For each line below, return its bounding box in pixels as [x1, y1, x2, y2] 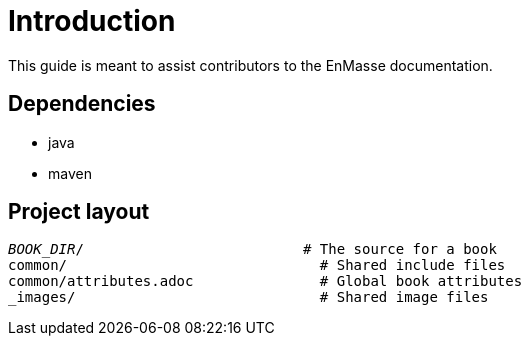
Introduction [8, 4, 176, 38]
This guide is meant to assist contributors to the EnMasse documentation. [8, 56, 493, 74]
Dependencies [8, 91, 156, 117]
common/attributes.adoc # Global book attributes [8, 273, 523, 290]
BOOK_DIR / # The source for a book [8, 241, 497, 258]
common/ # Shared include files [8, 257, 506, 274]
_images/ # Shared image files [8, 289, 489, 306]
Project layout [8, 199, 150, 225]
